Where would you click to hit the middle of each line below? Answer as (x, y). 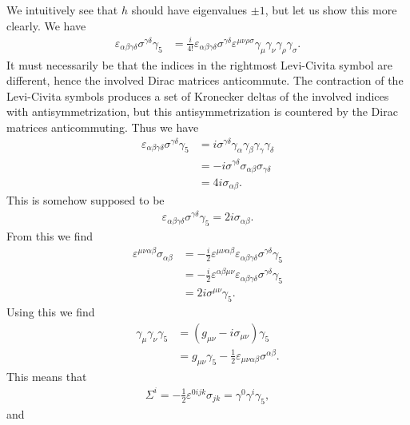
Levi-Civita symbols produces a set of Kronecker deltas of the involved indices (198, 95)
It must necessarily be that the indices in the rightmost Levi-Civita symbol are (199, 64)
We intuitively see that (62, 10)
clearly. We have (46, 25)
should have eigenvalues (189, 10)
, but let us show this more (331, 10)
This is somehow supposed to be (86, 200)
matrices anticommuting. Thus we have (103, 127)
